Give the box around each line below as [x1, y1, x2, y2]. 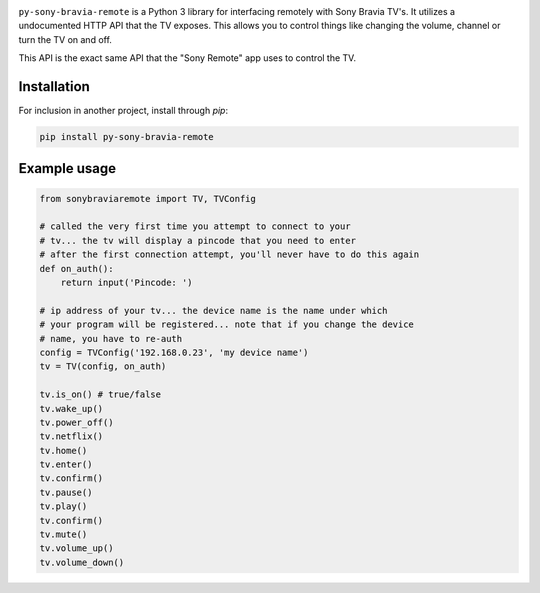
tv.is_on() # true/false [39, 389, 162, 400]
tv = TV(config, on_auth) [39, 361, 167, 372]
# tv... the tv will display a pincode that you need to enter [39, 235, 357, 246]
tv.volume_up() [39, 543, 114, 554]
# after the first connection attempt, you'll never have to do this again [39, 249, 420, 260]
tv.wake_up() [39, 403, 104, 414]
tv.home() [39, 445, 88, 456]
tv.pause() [39, 486, 93, 498]
